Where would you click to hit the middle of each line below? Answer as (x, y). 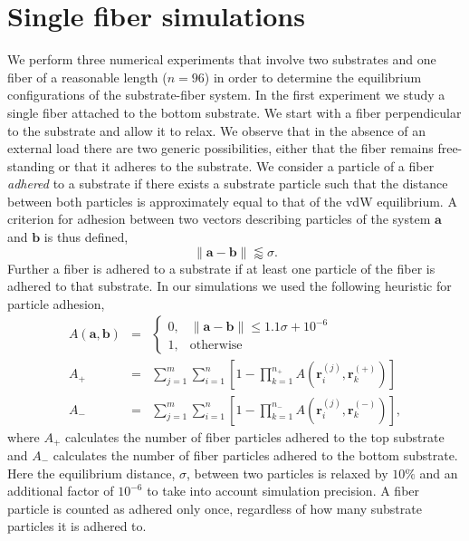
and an (439, 473)
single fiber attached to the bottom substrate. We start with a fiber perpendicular (234, 112)
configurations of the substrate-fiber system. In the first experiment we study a (226, 95)
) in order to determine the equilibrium (313, 77)
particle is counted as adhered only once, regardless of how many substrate (215, 508)
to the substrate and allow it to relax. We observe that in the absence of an (217, 130)
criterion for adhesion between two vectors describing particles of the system (219, 219)
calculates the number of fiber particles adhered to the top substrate (255, 436)
